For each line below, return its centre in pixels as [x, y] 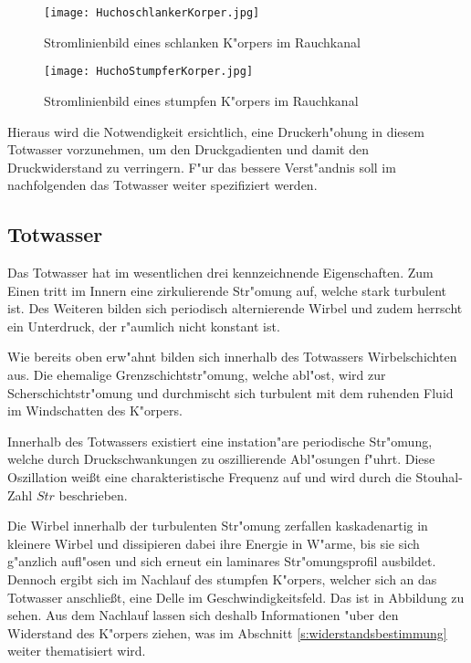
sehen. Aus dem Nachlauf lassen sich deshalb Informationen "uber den [203, 615]
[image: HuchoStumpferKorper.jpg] [149, 72]
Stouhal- [439, 477]
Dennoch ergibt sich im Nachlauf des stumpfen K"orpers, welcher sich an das [222, 579]
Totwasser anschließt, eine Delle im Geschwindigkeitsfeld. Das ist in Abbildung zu [236, 597]
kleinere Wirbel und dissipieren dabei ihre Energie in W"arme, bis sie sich [214, 543]
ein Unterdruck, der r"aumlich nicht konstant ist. [144, 326]
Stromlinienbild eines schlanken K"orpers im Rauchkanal [202, 42]
